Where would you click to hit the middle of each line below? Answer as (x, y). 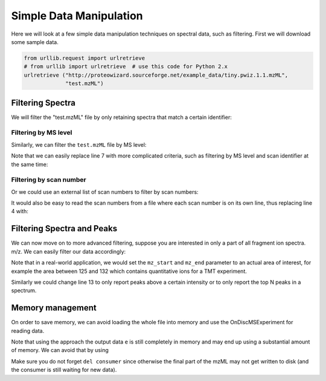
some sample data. (35, 42)
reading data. (28, 331)
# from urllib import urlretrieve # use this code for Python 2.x (126, 67)
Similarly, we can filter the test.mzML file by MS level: (79, 144)
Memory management (54, 308)
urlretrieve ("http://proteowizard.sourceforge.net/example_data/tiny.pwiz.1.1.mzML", (156, 75)
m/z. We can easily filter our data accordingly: (69, 251)
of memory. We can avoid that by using (60, 350)
